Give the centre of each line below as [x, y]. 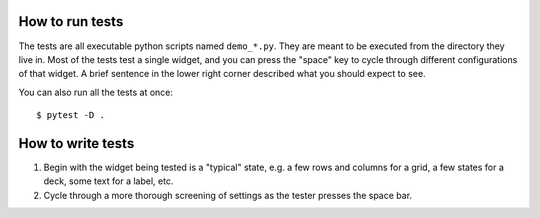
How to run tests [71, 21]
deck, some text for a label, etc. [108, 181]
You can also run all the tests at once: [96, 92]
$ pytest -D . [70, 115]
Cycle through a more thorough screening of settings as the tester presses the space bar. [228, 195]
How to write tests [76, 143]
